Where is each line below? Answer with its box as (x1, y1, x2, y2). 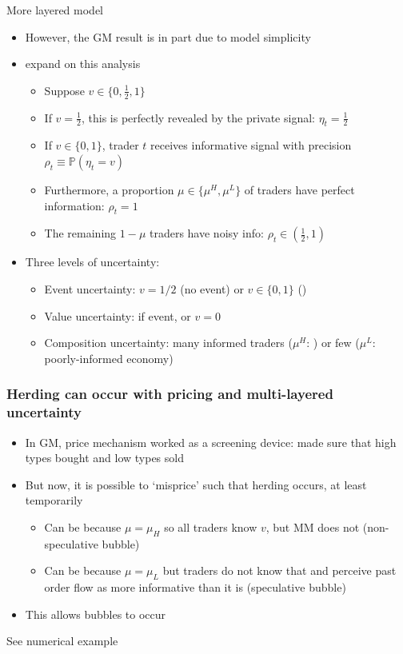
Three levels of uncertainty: (25, 253, 160, 270)
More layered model (6, 2, 104, 18)
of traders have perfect (244, 181, 355, 197)
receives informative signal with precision (150, 137, 352, 154)
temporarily (25, 492, 83, 508)
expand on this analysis (25, 55, 141, 72)
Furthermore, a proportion (44, 181, 174, 197)
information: (44, 197, 105, 213)
